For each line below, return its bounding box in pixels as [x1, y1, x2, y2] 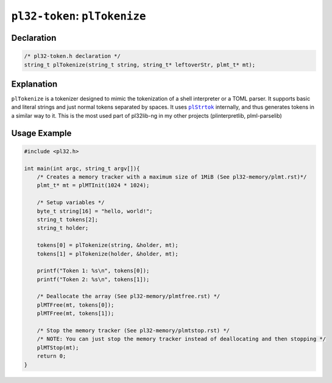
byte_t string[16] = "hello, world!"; [37, 207, 153, 215]
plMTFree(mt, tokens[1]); [37, 310, 115, 317]
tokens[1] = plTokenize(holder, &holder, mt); [37, 250, 179, 257]
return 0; [37, 353, 66, 360]
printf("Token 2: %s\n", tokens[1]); [37, 276, 150, 283]
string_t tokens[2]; [37, 216, 99, 223]
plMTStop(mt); [37, 344, 79, 351]
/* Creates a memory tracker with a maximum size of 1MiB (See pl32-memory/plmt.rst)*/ [37, 174, 307, 180]
